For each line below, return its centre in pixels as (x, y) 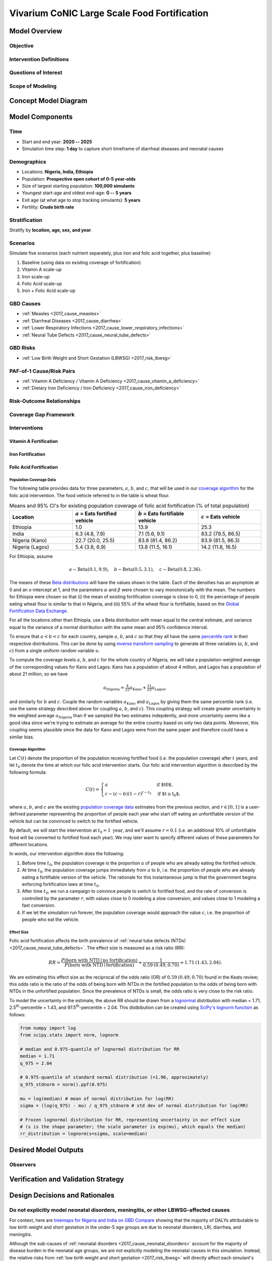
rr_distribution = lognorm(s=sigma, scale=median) (84, 1134)
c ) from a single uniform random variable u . (55, 650)
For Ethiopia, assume (31, 556)
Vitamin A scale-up (42, 269)
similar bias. (22, 737)
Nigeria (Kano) (30, 540)
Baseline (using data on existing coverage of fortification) (81, 262)
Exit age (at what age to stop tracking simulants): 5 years (81, 200)
